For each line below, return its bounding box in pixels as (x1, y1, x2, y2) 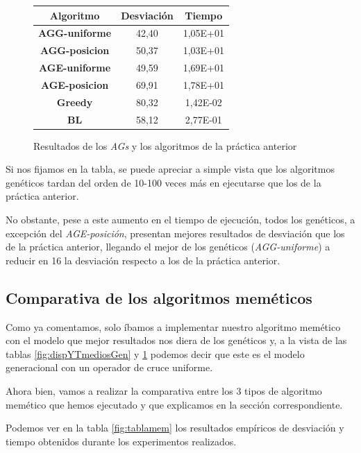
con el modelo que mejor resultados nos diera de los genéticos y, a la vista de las (6, 333, 347, 348)
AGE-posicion (40, 77, 109, 92)
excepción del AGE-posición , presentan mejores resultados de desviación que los (6, 225, 345, 240)
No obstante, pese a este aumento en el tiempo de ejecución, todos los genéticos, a (6, 212, 355, 227)
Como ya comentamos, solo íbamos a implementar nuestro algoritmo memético (6, 319, 341, 334)
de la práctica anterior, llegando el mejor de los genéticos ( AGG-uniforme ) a (6, 239, 330, 254)
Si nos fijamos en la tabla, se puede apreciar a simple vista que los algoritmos (6, 162, 335, 176)
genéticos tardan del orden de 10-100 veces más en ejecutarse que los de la (6, 175, 321, 189)
